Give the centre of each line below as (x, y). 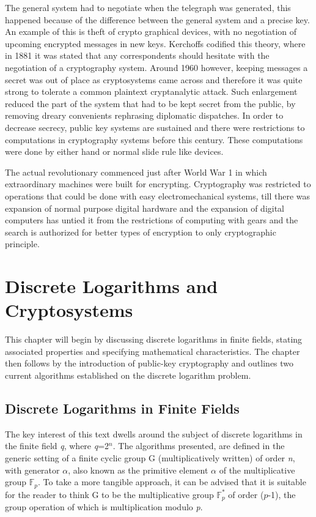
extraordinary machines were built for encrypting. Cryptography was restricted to (158, 184)
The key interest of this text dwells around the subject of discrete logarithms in (154, 433)
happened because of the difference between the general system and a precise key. (157, 19)
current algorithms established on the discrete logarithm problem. (128, 375)
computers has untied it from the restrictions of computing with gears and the (152, 220)
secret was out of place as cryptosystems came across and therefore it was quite (154, 79)
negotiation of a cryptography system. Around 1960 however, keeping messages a (156, 67)
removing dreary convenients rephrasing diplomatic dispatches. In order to (144, 115)
